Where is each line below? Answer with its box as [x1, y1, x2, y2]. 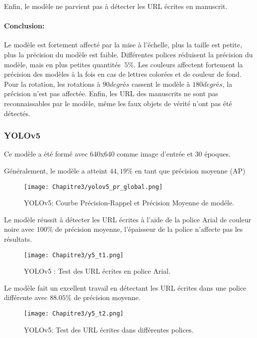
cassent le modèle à [131, 78, 190, 89]
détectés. [4, 108, 30, 118]
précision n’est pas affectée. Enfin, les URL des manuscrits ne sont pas [4, 88, 218, 99]
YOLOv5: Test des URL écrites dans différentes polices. [24, 324, 194, 335]
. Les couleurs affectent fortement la [133, 59, 243, 69]
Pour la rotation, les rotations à [4, 78, 100, 89]
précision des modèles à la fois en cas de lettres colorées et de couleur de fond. [4, 69, 242, 79]
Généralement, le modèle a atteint [4, 165, 108, 175]
